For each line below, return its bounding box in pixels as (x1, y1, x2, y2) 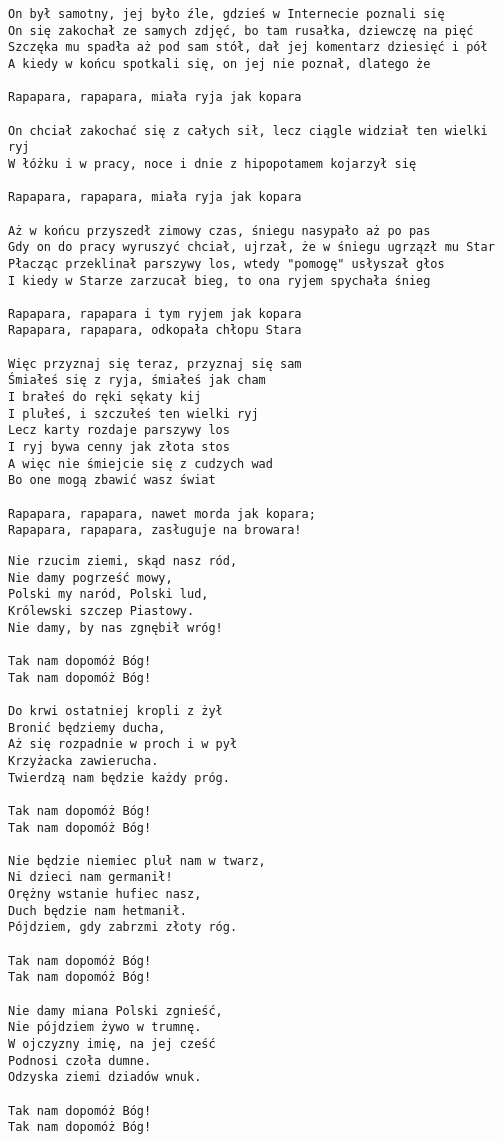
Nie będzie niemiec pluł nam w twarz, (8, 853, 266, 868)
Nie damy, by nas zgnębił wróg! (8, 620, 223, 635)
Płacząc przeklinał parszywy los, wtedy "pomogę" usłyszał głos (8, 256, 445, 271)
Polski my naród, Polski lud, (8, 587, 209, 602)
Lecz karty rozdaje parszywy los (8, 423, 230, 438)
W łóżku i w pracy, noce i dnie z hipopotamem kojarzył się (8, 156, 417, 171)
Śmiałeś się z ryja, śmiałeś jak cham (8, 373, 266, 388)
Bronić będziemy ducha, (8, 720, 166, 735)
